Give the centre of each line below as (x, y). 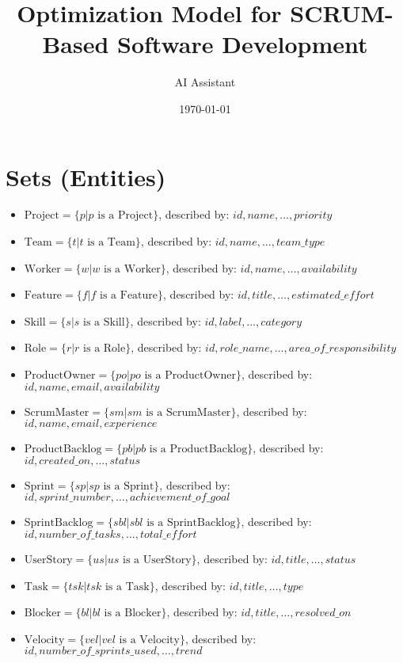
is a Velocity (149, 640)
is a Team (111, 243)
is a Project (125, 216)
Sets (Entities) (86, 176)
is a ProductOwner (190, 375)
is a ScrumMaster (188, 412)
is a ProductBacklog (198, 450)
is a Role (105, 349)
